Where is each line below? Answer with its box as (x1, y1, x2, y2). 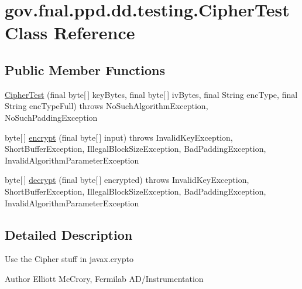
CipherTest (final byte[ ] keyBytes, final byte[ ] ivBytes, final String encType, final (5, 88, 298, 100)
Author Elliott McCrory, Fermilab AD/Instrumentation (5, 272, 204, 284)
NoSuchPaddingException (5, 111, 98, 123)
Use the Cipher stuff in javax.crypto (5, 253, 133, 265)
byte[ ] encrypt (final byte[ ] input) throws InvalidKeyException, (5, 131, 233, 143)
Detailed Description (5, 225, 133, 243)
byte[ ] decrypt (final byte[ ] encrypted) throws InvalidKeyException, (5, 174, 249, 186)
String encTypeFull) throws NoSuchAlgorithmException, (5, 100, 208, 112)
